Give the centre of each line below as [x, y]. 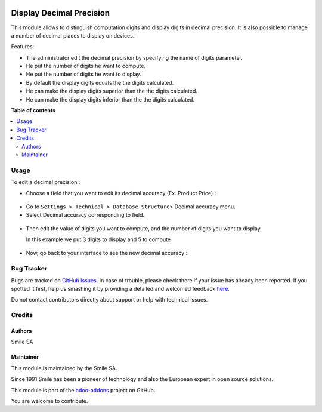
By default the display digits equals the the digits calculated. [100, 82]
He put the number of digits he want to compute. [86, 66]
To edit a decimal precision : [46, 182]
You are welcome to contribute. [49, 401]
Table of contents [33, 110]
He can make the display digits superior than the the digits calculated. [112, 91]
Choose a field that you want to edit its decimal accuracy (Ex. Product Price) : [121, 193]
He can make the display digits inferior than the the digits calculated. [110, 99]
